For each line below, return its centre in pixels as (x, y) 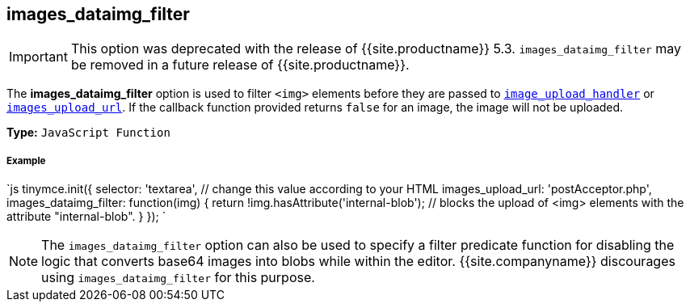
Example (26, 160)
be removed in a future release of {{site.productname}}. (240, 65)
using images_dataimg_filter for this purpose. (178, 278)
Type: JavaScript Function (88, 133)
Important (38, 57)
